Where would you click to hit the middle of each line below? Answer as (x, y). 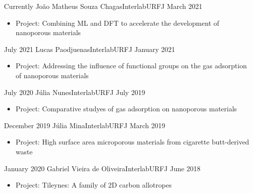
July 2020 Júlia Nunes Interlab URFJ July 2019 (75, 92)
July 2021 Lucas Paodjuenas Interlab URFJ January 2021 (90, 49)
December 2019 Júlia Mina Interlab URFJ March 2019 (85, 125)
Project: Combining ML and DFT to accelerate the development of (117, 23)
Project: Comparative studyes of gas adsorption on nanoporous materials (126, 109)
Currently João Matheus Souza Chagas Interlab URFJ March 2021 (103, 6)
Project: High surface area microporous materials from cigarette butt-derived (132, 142)
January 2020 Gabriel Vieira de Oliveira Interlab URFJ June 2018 (102, 168)
